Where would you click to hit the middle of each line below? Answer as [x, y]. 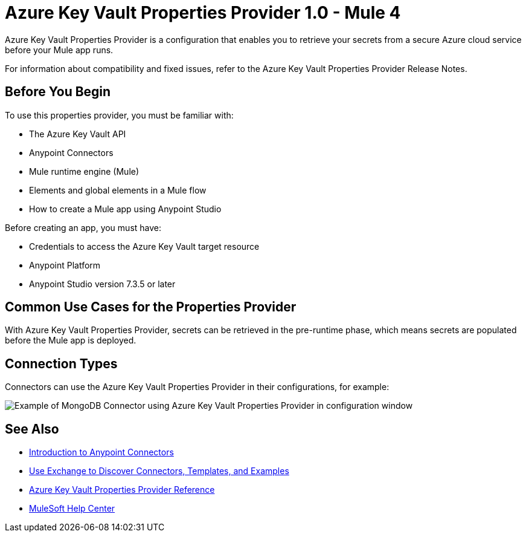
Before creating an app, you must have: [83, 227]
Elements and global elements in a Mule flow [118, 190]
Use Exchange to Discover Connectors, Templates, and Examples [159, 471]
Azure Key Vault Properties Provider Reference [122, 490]
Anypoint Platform [65, 265]
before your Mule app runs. [59, 50]
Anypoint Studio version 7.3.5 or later [102, 284]
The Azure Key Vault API [78, 134]
